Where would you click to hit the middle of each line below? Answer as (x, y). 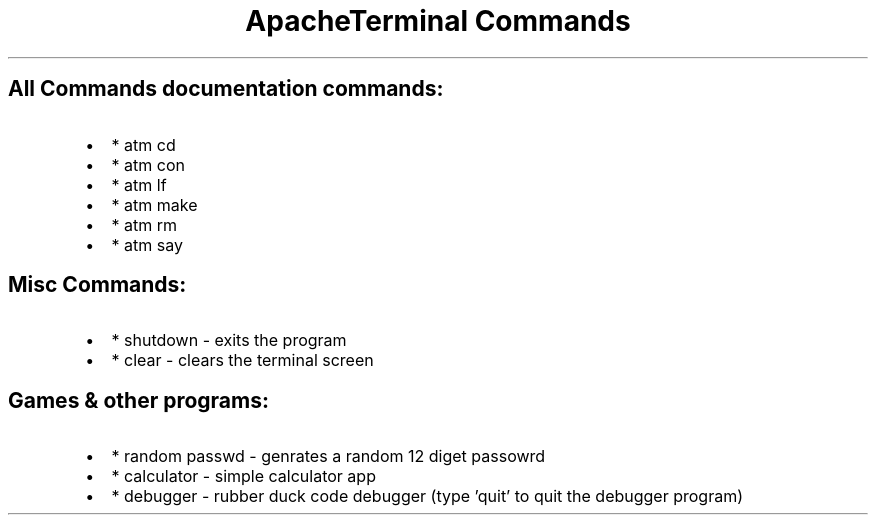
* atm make (154, 204)
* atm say (147, 244)
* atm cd (143, 144)
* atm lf (139, 184)
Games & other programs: (138, 400)
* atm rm (144, 224)
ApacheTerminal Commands (438, 21)
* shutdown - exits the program (229, 340)
